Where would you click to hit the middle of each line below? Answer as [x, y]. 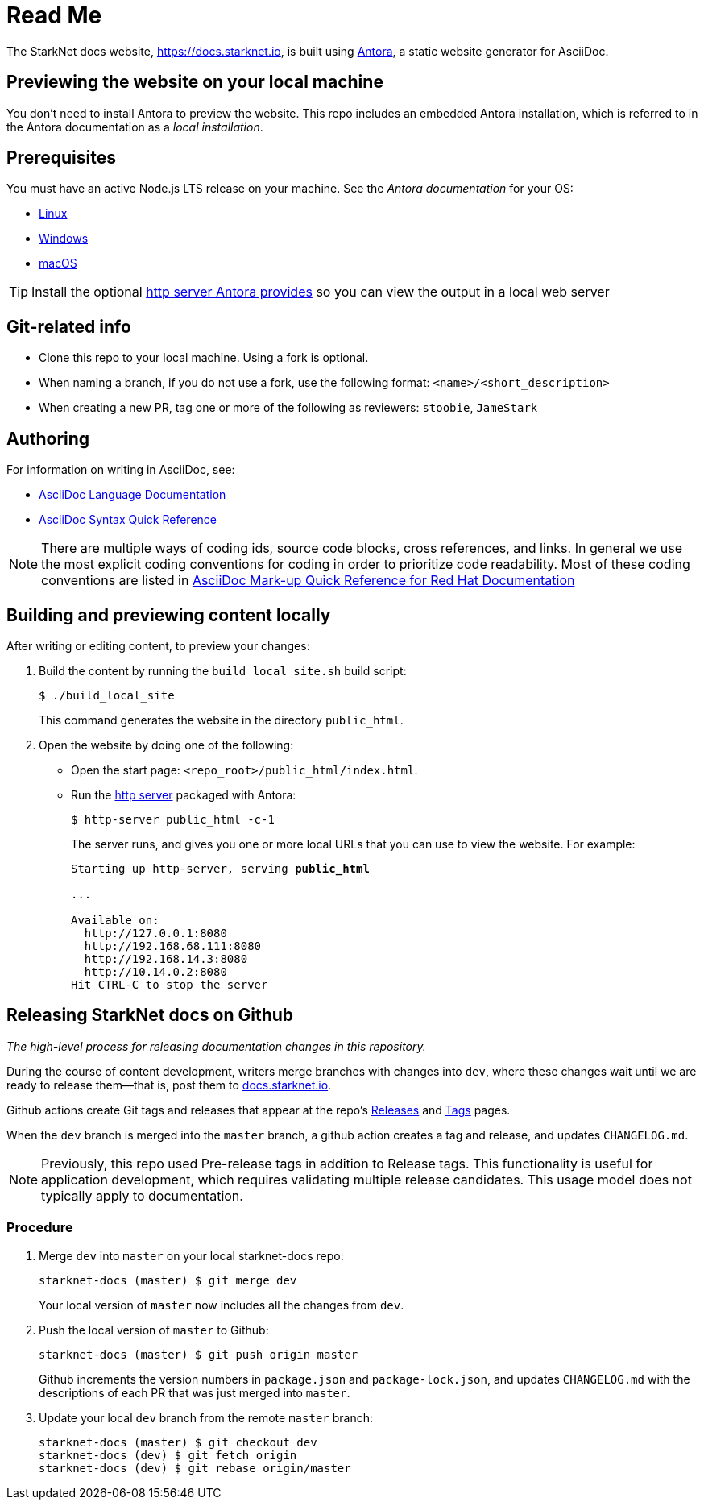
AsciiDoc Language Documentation [133, 495]
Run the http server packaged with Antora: [184, 794]
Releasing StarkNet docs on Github [150, 1015]
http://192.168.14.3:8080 [166, 958]
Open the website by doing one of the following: [166, 745]
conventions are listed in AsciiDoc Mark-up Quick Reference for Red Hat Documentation [308, 581]
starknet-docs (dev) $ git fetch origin [168, 1455]
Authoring [48, 438]
